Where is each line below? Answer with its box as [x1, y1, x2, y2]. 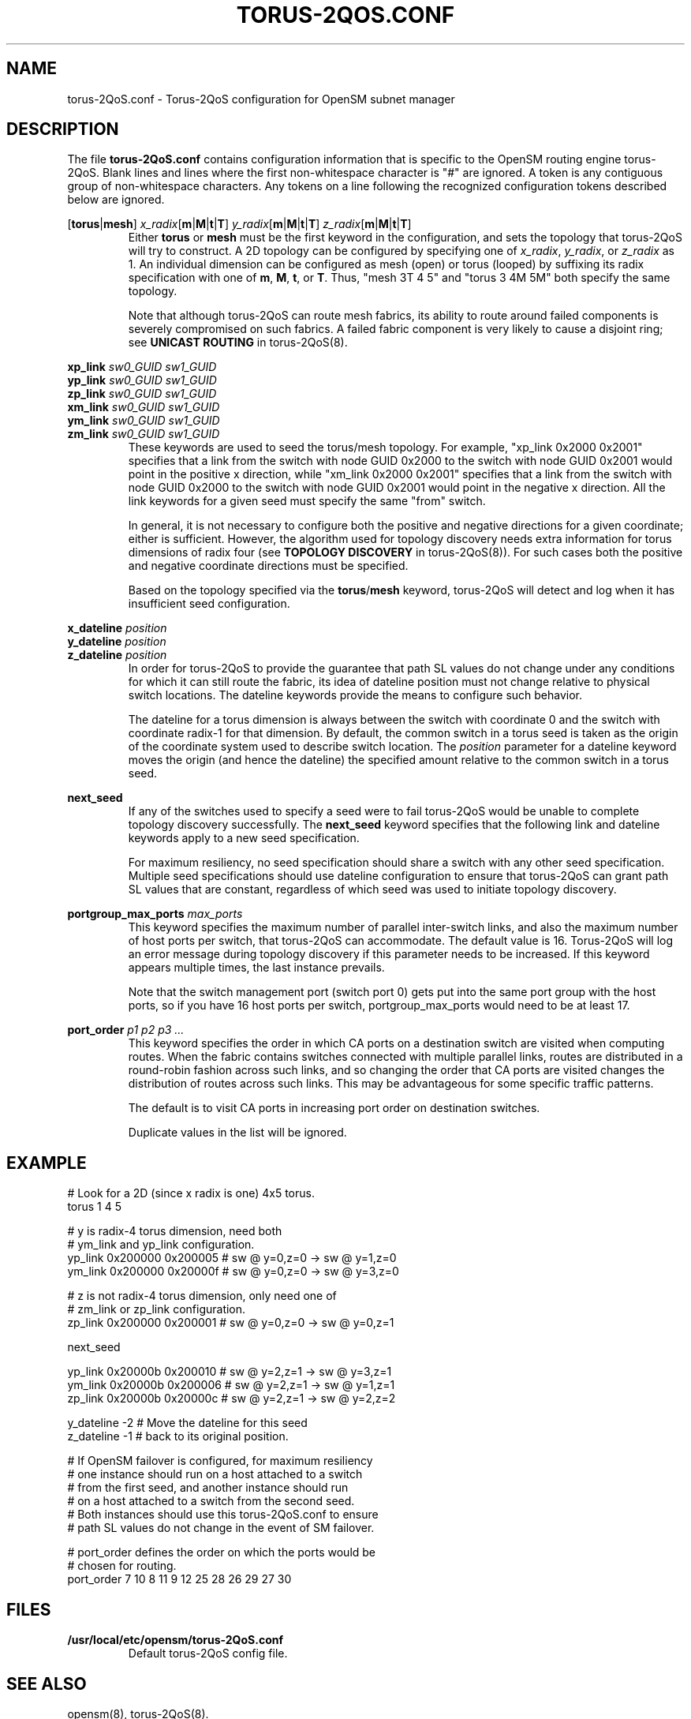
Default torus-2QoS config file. [128, 1646, 288, 1661]
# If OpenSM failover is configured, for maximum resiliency [67, 1454, 373, 1468]
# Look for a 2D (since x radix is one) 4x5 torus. [67, 1186, 315, 1200]
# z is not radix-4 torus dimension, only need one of [67, 1289, 337, 1303]
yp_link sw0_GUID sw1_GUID [67, 373, 217, 388]
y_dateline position [67, 635, 166, 649]
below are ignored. [67, 193, 165, 207]
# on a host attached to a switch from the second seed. [67, 1494, 355, 1508]
